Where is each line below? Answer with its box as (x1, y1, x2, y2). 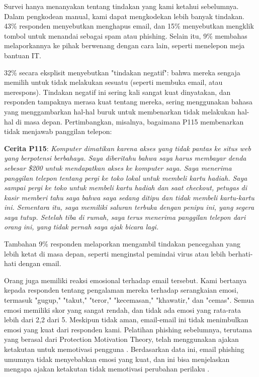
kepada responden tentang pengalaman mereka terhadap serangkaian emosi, (4, 285, 238, 295)
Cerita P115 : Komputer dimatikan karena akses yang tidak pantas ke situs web (4, 143, 251, 153)
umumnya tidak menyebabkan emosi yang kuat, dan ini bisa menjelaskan (4, 353, 230, 364)
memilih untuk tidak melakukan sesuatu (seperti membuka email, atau (4, 77, 223, 87)
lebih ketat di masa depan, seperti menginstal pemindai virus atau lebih (4, 248, 226, 259)
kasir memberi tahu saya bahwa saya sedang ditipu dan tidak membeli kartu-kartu (4, 192, 254, 202)
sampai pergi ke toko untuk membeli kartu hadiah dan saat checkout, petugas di (4, 182, 247, 193)
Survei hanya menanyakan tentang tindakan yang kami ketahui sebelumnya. (4, 1, 239, 11)
